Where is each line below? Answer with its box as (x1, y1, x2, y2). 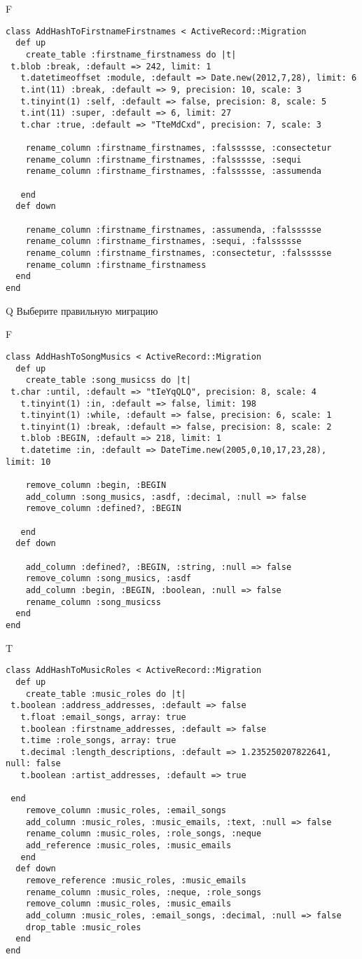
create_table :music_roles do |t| (25, 688, 186, 699)
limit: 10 (6, 456, 51, 467)
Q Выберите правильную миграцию (6, 303, 158, 318)
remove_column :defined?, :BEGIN (25, 503, 181, 514)
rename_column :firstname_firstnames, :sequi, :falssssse (25, 236, 302, 247)
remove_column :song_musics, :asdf (25, 573, 191, 584)
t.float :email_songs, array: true (20, 712, 186, 722)
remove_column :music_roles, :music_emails (25, 899, 232, 909)
